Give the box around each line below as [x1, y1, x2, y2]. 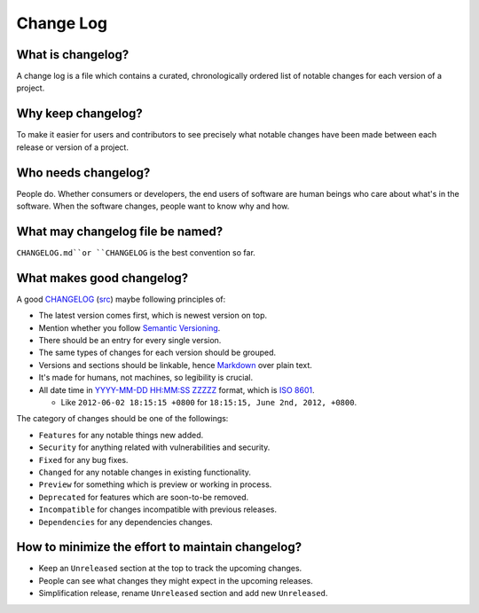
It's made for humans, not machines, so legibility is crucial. [38, 373, 253, 383]
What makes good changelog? [16, 271, 189, 286]
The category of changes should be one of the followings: [16, 413, 229, 424]
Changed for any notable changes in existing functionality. [38, 467, 252, 477]
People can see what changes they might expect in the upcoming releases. [38, 575, 314, 585]
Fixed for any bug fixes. [38, 454, 129, 465]
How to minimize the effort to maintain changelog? [16, 539, 302, 554]
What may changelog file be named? [16, 224, 224, 239]
